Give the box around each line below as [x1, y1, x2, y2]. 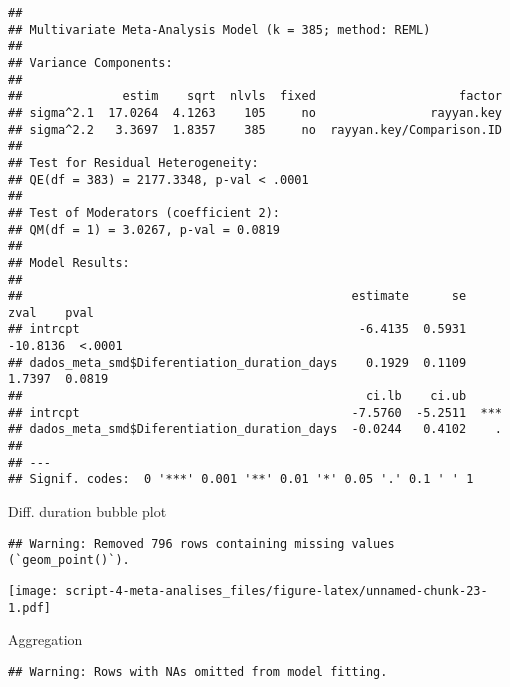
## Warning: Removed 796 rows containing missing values [8, 536, 395, 551]
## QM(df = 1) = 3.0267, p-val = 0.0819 [8, 222, 281, 237]
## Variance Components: [8, 55, 173, 70]
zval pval [8, 305, 94, 320]
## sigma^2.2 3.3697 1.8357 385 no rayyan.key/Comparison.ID [8, 122, 502, 137]
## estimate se [8, 289, 467, 304]
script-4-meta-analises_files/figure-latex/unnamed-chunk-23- [65, 583, 488, 598]
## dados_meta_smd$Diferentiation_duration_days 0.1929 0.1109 [8, 355, 467, 370]
